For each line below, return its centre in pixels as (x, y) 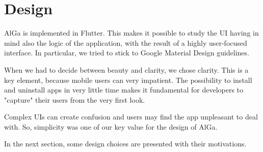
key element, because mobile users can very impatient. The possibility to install (128, 80)
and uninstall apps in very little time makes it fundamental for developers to (124, 90)
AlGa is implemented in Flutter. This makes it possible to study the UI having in (131, 33)
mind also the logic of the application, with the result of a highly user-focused (126, 42)
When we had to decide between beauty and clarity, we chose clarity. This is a (126, 69)
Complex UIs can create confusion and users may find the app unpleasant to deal (131, 117)
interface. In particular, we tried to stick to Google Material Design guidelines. (127, 53)
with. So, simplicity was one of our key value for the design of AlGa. (111, 126)
